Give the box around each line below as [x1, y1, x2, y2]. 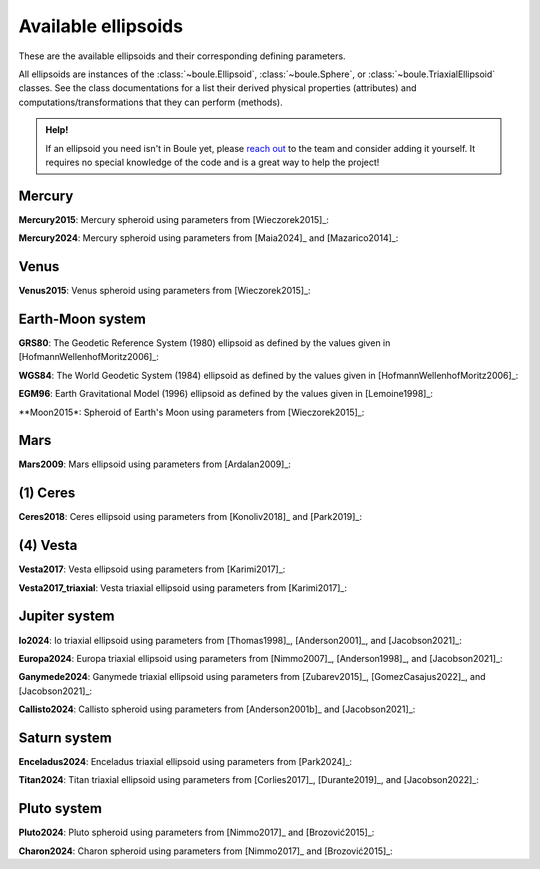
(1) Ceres [18, 485, 76, 502]
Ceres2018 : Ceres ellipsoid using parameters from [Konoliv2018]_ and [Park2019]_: [18, 511, 362, 523]
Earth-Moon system [18, 310, 147, 327]
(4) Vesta [18, 537, 78, 554]
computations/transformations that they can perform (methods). [18, 96, 284, 108]
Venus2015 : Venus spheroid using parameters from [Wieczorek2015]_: [18, 285, 311, 297]
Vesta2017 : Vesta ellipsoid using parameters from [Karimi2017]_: [18, 563, 286, 575]
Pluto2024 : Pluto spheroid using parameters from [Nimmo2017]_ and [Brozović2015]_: [18, 826, 375, 839]
